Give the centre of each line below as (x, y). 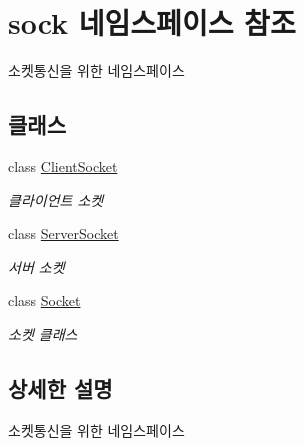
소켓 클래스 (43, 333)
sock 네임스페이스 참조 (152, 22)
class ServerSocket (63, 233)
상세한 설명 (60, 387)
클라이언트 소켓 (56, 199)
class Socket (44, 300)
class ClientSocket (63, 165)
